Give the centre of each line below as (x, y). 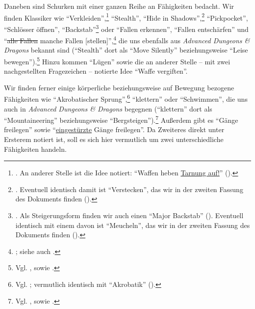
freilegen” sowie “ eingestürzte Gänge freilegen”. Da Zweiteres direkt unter (114, 129)
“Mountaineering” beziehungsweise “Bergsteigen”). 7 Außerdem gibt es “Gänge (121, 119)
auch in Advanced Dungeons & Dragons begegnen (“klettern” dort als (108, 108)
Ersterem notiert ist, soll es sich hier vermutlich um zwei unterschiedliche (114, 139)
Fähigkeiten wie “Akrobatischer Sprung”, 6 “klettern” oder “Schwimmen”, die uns (126, 98)
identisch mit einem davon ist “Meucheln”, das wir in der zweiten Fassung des (133, 225)
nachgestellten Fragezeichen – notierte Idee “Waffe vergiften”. (96, 71)
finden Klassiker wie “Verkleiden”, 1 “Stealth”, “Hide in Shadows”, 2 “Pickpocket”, (126, 17)
